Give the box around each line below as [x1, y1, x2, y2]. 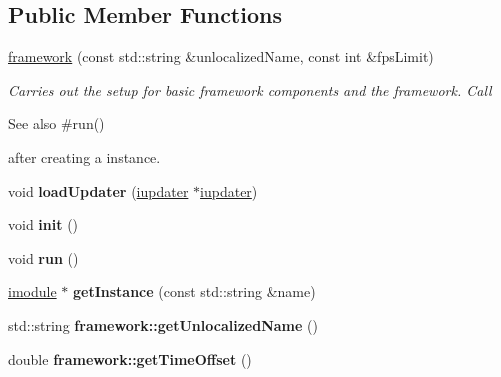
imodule [8, 281, 57, 302]
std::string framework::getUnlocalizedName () [8, 314, 318, 335]
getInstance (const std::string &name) [72, 281, 316, 302]
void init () [8, 214, 79, 235]
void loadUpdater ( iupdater [8, 180, 189, 201]
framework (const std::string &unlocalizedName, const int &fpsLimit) [8, 46, 434, 67]
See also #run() [8, 113, 105, 134]
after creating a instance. [8, 146, 161, 167]
